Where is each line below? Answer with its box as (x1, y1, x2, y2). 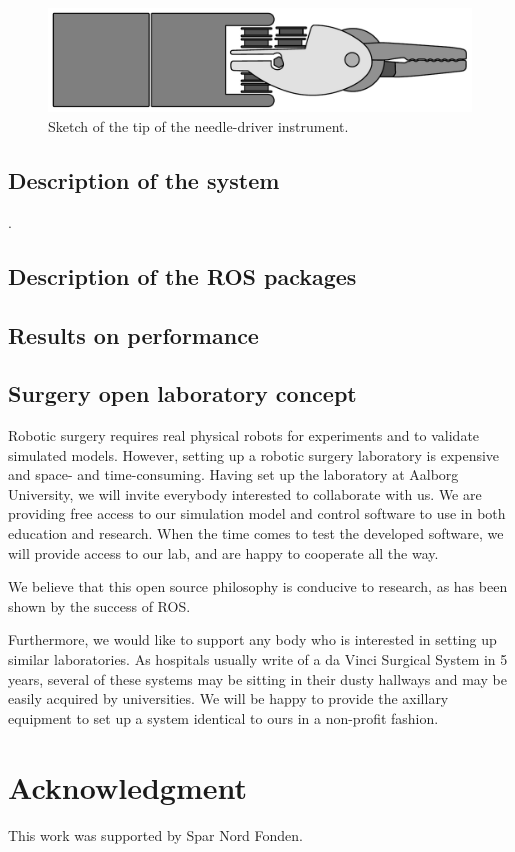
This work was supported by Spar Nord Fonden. (8, 824, 304, 845)
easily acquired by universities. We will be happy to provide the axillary (8, 688, 449, 709)
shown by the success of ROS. (8, 595, 191, 616)
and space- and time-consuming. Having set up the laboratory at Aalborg (8, 464, 459, 485)
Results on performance (8, 319, 259, 350)
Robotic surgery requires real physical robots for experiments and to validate (8, 425, 480, 446)
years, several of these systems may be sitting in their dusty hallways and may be (8, 668, 507, 689)
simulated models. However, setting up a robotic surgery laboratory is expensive (8, 444, 500, 465)
